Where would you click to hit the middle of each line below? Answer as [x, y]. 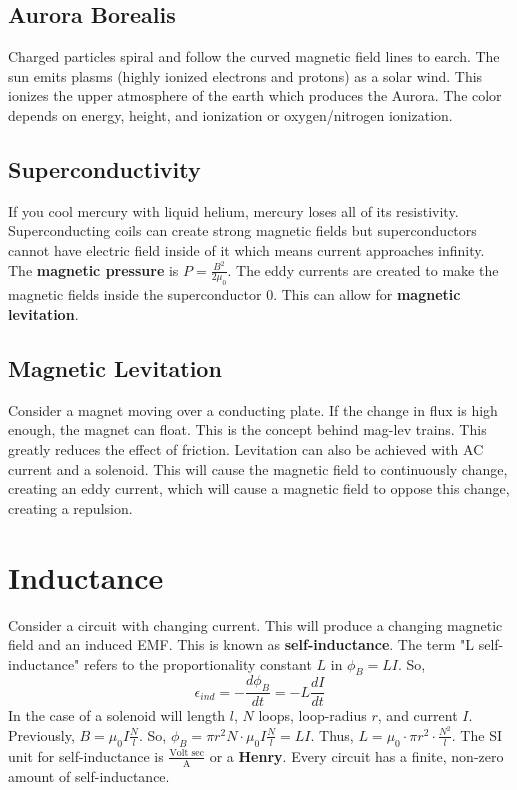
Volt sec [187, 753]
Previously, [41, 734]
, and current [417, 715]
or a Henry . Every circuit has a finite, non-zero [356, 755]
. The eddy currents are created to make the [363, 269]
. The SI [476, 734]
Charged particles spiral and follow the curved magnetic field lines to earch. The [254, 56]
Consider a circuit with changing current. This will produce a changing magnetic [255, 624]
